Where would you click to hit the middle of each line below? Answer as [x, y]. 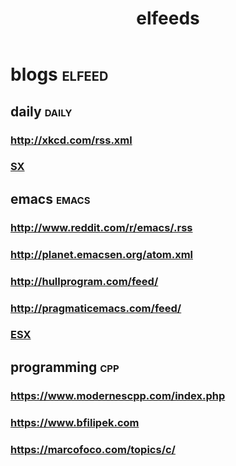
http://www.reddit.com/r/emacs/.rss [101, 227]
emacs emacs [50, 198]
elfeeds [168, 18]
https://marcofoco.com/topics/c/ [93, 449]
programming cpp [65, 367]
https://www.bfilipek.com [75, 422]
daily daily [41, 111]
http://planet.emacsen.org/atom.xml [102, 254]
